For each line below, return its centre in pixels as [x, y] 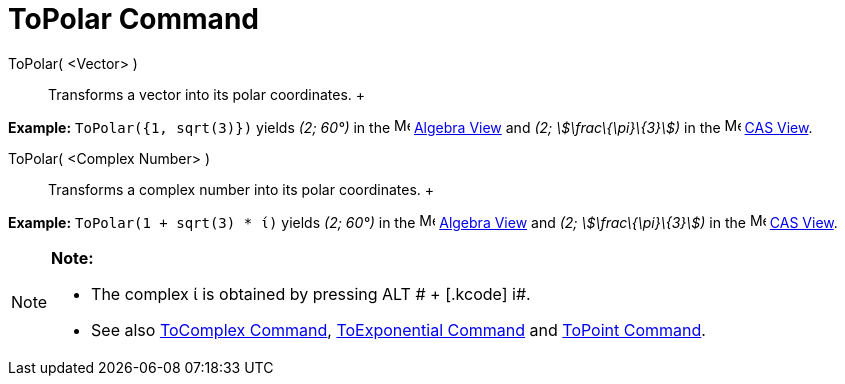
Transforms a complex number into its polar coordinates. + [241, 189]
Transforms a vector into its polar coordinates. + [207, 94]
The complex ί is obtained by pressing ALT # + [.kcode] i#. [311, 293]
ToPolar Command [133, 19]
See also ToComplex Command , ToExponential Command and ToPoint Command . [398, 329]
